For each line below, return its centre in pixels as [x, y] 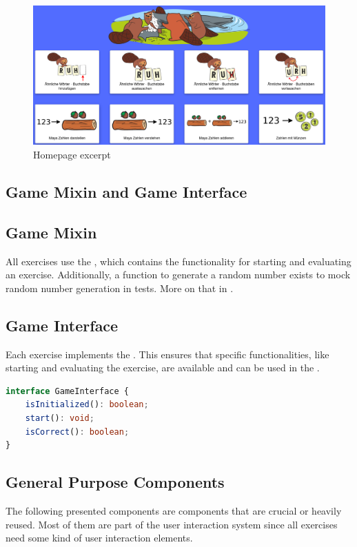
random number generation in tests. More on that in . [120, 288]
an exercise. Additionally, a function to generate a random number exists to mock [178, 275]
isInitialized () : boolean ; [87, 405]
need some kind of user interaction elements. [99, 538]
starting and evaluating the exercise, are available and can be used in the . [163, 368]
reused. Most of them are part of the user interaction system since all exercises [172, 524]
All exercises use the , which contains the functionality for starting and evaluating [178, 261]
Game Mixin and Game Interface [126, 192]
